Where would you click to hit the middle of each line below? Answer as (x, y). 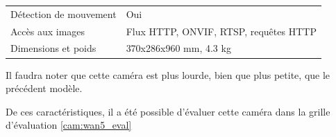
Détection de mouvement (64, 13)
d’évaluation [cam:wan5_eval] (69, 125)
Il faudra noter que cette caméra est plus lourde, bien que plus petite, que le (168, 74)
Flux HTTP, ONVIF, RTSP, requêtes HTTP (221, 31)
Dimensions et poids (53, 48)
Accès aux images (48, 31)
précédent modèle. (44, 88)
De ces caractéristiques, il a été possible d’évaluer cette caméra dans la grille (168, 111)
